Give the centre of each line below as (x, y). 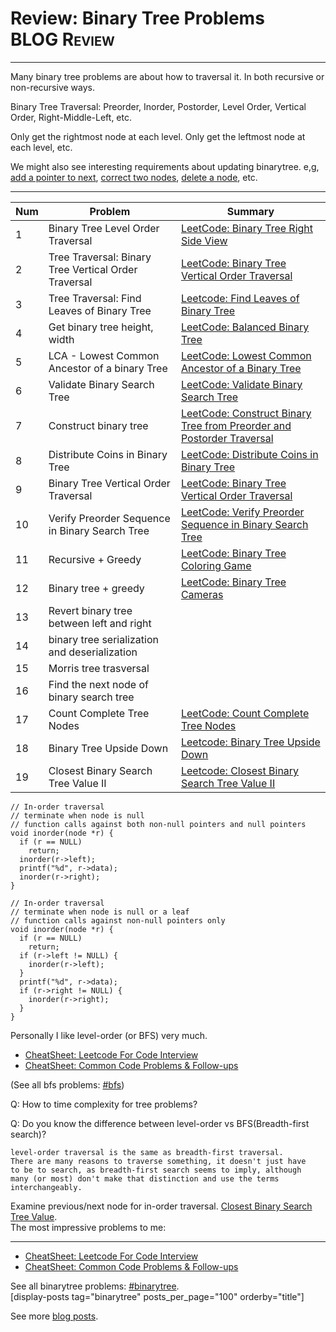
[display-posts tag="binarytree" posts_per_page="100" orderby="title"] (157, 1296)
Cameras (202, 594)
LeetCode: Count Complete (245, 713)
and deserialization (93, 652)
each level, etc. (41, 147)
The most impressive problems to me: (88, 1227)
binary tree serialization (103, 639)
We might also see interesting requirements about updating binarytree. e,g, (165, 166)
